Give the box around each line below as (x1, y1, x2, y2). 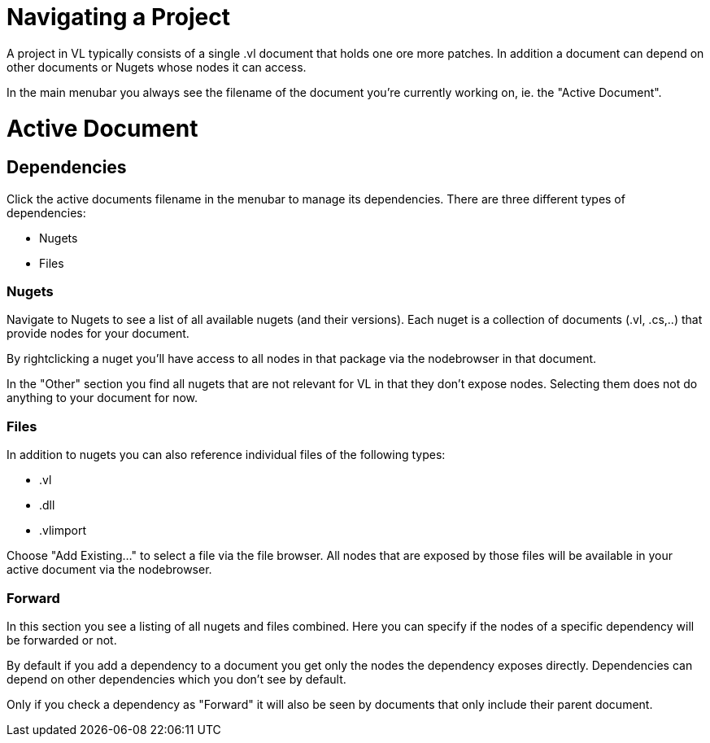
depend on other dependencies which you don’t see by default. (7, 671, 346, 686)
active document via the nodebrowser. (7, 562, 212, 577)
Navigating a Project (7, 3, 230, 31)
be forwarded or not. (7, 632, 117, 647)
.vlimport (39, 523, 87, 538)
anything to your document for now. (7, 391, 198, 405)
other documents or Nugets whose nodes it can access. (7, 59, 307, 74)
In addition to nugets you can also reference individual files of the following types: (7, 448, 446, 462)
